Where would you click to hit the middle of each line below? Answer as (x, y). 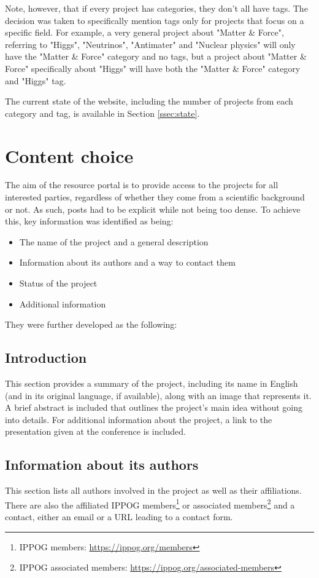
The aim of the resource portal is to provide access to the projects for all (142, 185)
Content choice (69, 155)
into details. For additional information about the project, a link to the (139, 419)
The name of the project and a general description (114, 241)
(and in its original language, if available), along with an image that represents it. (158, 395)
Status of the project (58, 283)
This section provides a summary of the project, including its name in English (152, 383)
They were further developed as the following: (91, 324)
